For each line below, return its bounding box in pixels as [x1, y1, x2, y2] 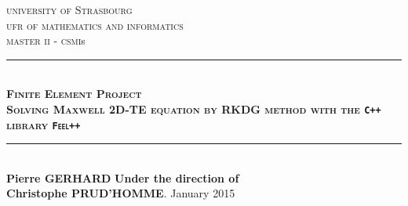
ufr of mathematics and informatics [6, 16, 184, 33]
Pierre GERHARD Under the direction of [6, 169, 239, 186]
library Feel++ [6, 116, 81, 132]
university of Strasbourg [6, 2, 133, 17]
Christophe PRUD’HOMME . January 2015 [6, 185, 235, 201]
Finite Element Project [6, 85, 142, 102]
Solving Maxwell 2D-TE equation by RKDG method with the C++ [6, 100, 381, 117]
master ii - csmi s [6, 32, 86, 49]
